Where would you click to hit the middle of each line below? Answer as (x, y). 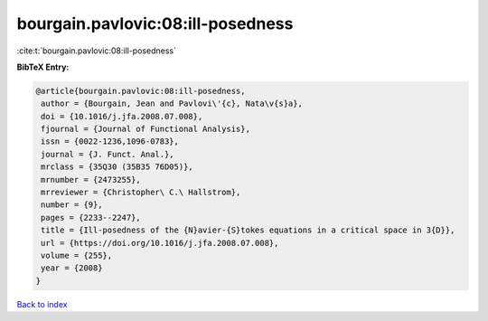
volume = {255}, (77, 255)
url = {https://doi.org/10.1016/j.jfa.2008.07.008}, (160, 243)
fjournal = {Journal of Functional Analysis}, (145, 129)
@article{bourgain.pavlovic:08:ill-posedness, (141, 91)
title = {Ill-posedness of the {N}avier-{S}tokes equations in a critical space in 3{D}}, (248, 230)
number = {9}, (72, 205)
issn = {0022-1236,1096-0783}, (110, 142)
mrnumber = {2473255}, (91, 179)
